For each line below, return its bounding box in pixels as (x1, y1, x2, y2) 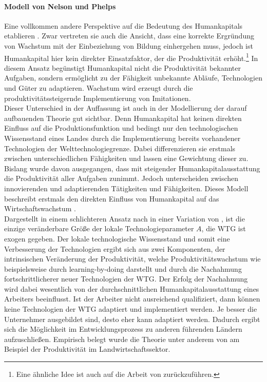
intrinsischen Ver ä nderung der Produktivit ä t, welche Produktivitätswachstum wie (4, 253, 261, 264)
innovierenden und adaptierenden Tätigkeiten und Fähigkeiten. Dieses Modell (4, 183, 249, 193)
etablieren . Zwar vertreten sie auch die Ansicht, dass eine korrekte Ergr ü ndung (4, 30, 254, 41)
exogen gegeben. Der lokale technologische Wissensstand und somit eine (4, 233, 230, 244)
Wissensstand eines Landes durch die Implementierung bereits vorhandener (4, 132, 241, 143)
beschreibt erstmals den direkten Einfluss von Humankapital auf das (4, 193, 219, 204)
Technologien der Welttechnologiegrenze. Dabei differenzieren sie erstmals (4, 143, 236, 153)
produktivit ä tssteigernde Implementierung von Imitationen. (4, 92, 191, 103)
